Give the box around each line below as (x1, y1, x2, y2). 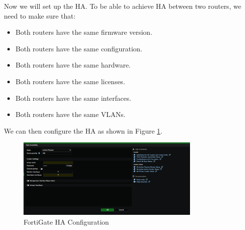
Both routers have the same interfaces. (15, 92, 132, 103)
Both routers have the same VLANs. (15, 109, 126, 119)
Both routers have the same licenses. (15, 76, 125, 86)
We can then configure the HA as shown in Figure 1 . (4, 125, 163, 136)
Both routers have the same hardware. (15, 60, 131, 70)
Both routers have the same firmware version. (15, 27, 153, 37)
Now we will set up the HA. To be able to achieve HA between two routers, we (4, 1, 242, 11)
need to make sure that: (4, 10, 76, 21)
